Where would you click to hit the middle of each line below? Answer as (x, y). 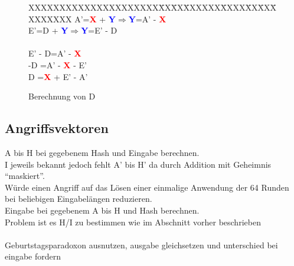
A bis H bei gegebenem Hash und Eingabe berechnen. (102, 152)
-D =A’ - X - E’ (58, 64)
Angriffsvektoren (57, 128)
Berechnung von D (62, 96)
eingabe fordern (33, 256)
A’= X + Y (95, 19)
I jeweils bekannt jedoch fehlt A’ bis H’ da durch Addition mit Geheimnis (138, 164)
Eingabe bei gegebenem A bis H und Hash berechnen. (102, 210)
